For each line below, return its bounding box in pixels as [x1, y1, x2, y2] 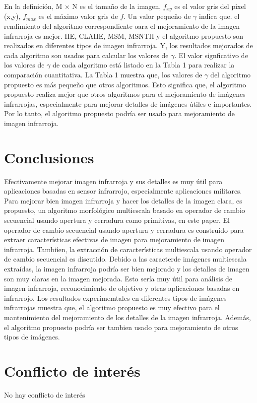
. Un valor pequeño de [124, 11, 191, 21]
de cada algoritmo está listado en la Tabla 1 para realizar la [53, 60, 235, 70]
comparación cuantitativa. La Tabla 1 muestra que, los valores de [4, 69, 202, 80]
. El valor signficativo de [174, 50, 248, 60]
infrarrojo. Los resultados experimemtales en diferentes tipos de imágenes [4, 292, 227, 303]
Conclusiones [4, 147, 94, 167]
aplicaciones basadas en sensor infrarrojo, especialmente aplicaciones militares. [4, 186, 242, 196]
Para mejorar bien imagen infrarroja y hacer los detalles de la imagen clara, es [4, 195, 242, 205]
